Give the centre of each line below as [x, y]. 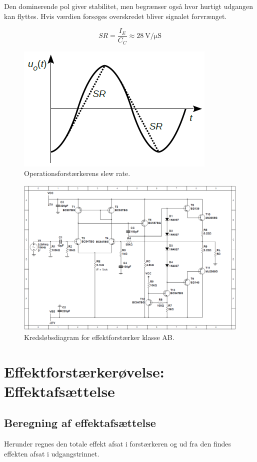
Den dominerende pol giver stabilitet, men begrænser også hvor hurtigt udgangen [129, 6]
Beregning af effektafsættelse [80, 423]
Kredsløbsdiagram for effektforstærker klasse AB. [99, 337]
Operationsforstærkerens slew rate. [77, 173]
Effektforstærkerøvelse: [84, 371]
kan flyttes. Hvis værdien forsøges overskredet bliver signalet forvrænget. [115, 16]
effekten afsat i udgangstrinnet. [52, 453]
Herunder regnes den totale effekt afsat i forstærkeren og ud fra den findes [118, 444]
